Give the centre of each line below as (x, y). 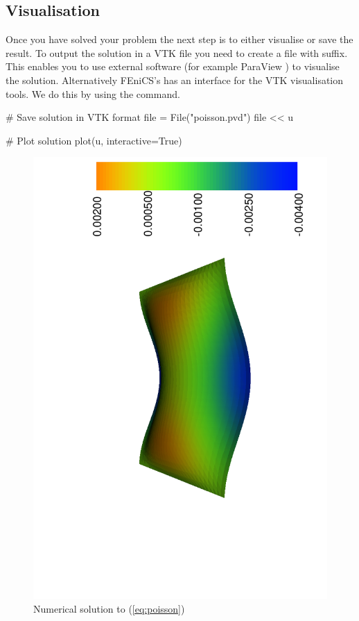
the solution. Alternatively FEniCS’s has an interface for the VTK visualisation (175, 80)
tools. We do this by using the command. (93, 93)
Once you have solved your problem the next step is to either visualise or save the (179, 39)
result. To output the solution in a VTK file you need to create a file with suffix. (177, 52)
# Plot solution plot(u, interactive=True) (94, 140)
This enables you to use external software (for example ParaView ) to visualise (173, 66)
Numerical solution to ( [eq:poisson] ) (109, 608)
